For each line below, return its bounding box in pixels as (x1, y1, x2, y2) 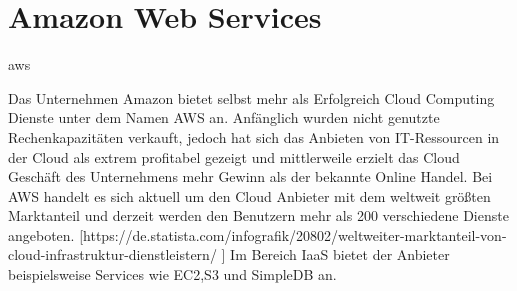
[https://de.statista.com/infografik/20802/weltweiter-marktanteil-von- (79, 224, 507, 245)
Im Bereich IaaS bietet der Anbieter (230, 244, 450, 265)
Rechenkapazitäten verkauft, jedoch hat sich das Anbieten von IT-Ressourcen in (8, 126, 500, 147)
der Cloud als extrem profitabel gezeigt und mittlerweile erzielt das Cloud (8, 146, 460, 167)
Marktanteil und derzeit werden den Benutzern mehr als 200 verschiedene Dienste (8, 205, 509, 226)
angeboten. (8, 224, 75, 245)
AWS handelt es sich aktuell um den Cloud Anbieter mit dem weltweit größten (8, 185, 491, 206)
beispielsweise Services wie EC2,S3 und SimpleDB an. (8, 264, 337, 285)
